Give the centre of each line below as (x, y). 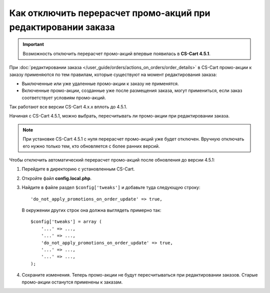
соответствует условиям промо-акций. (64, 97)
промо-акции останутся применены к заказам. (72, 282)
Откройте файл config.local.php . (57, 178)
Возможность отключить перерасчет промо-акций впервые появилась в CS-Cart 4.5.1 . (117, 53)
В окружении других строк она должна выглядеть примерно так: (92, 210)
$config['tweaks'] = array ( (66, 222)
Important (33, 44)
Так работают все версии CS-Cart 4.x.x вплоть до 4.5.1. (68, 107)
